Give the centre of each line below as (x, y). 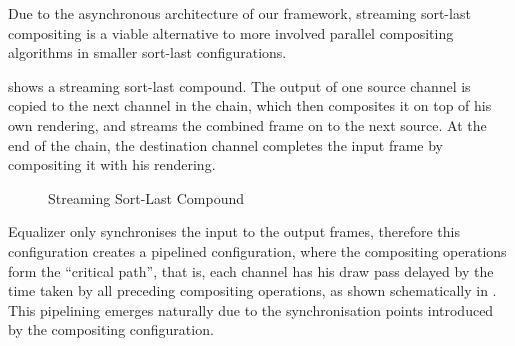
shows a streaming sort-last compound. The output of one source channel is (239, 85)
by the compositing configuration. (111, 329)
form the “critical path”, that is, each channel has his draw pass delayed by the (251, 270)
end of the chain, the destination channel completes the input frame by (225, 144)
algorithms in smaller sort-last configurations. (147, 52)
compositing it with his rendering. (112, 164)
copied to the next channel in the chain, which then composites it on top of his (250, 105)
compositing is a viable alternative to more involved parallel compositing (231, 32)
